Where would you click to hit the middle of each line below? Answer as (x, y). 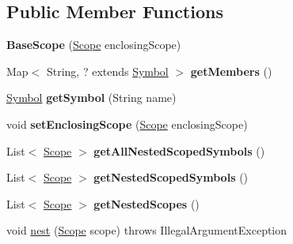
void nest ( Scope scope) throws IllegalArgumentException (147, 230)
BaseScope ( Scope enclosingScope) (94, 45)
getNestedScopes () (146, 203)
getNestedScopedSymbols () (171, 177)
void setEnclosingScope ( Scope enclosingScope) (127, 124)
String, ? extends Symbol (107, 71)
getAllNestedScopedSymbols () (179, 150)
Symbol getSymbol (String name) (91, 98)
